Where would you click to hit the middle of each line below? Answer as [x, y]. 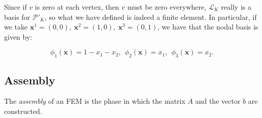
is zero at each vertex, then [77, 7]
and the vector [218, 101]
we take [16, 27]
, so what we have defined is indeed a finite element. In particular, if [151, 17]
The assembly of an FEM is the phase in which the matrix [95, 101]
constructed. [23, 111]
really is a [236, 7]
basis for [17, 17]
